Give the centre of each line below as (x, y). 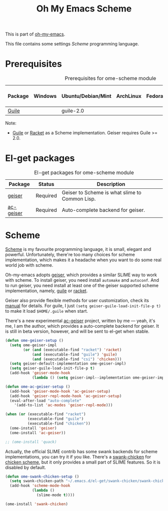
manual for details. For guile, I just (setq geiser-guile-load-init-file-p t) (83, 306)
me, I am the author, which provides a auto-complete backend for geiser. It (82, 326)
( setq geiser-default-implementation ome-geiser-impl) (68, 364)
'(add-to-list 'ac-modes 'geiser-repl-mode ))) (63, 405)
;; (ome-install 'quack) (31, 442)
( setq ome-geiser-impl (33, 345)
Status (46, 184)
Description (111, 184)
